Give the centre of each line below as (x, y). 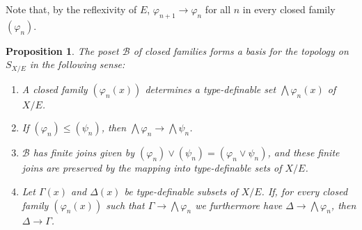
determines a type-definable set (211, 89)
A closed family (55, 89)
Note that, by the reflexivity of (71, 9)
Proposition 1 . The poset (62, 50)
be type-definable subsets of (181, 191)
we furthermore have (239, 205)
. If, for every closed (305, 191)
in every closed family (289, 9)
